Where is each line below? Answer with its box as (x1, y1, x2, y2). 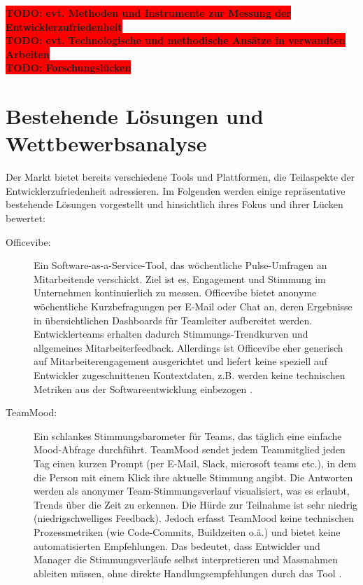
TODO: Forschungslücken (6, 60, 131, 75)
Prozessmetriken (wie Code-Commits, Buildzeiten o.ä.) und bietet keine (34, 524, 341, 539)
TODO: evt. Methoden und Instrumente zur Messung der (6, 6, 292, 20)
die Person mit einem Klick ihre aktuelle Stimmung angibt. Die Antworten (34, 469, 353, 484)
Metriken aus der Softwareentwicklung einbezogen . (34, 381, 252, 396)
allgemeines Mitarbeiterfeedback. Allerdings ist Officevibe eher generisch (34, 340, 343, 355)
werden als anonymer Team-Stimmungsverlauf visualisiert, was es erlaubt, (34, 483, 350, 498)
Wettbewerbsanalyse (6, 129, 207, 158)
